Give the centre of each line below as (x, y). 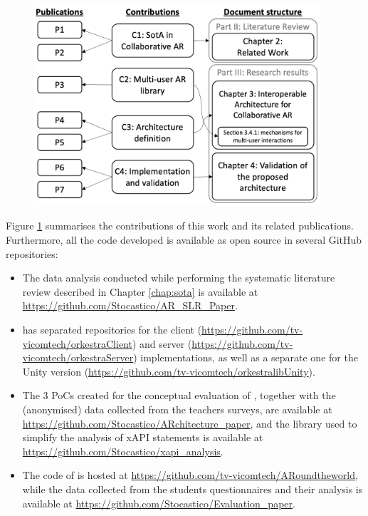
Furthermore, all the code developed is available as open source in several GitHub (184, 240)
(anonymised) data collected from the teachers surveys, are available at (177, 409)
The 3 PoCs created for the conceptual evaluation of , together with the (179, 395)
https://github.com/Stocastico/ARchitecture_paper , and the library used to (190, 423)
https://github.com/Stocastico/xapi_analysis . (123, 451)
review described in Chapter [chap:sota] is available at (140, 291)
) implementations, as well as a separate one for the (246, 357)
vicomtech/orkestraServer (78, 357)
